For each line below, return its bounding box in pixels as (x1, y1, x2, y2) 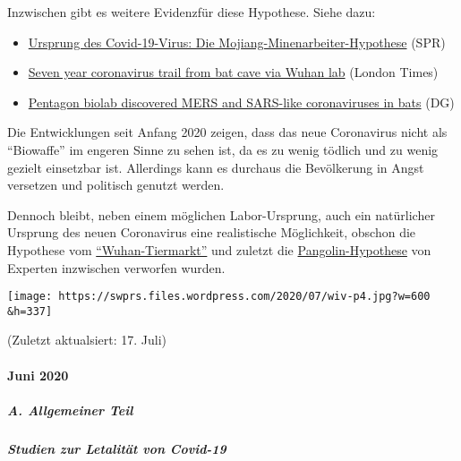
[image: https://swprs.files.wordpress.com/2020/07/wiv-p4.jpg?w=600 (7, 290, 431, 303)
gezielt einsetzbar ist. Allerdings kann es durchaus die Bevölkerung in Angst (7, 158, 424, 176)
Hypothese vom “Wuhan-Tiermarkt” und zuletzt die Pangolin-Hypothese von (7, 240, 431, 259)
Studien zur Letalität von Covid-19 (7, 439, 226, 457)
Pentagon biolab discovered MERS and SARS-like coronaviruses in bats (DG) (28, 92, 455, 111)
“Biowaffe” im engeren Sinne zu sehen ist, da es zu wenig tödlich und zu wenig (7, 140, 439, 158)
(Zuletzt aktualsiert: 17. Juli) (7, 330, 167, 349)
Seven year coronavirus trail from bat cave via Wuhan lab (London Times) (28, 63, 439, 81)
